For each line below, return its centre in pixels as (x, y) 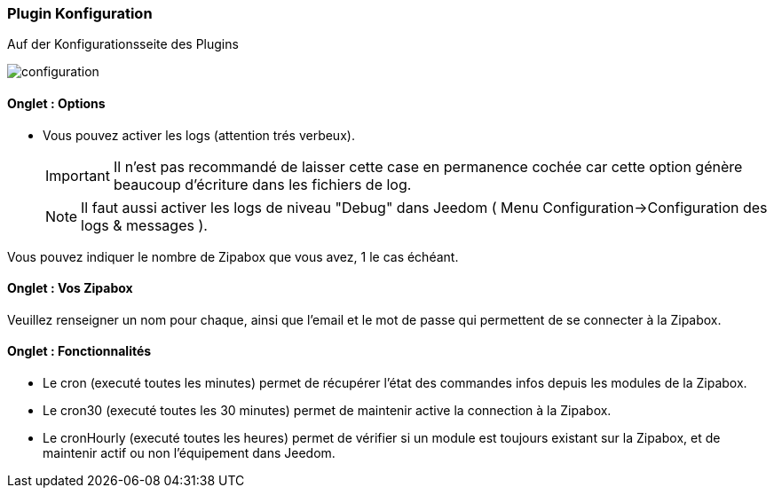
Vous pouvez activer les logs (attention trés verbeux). (199, 135)
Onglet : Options (56, 103)
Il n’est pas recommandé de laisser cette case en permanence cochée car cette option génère (428, 166)
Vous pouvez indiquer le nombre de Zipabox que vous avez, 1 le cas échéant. (233, 256)
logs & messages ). (144, 225)
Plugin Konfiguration (80, 13)
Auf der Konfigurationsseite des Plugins (123, 44)
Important (78, 175)
